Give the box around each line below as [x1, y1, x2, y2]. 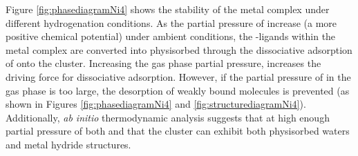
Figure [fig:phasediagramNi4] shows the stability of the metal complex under [6, 2, 330, 16]
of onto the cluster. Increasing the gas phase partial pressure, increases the [6, 56, 321, 70]
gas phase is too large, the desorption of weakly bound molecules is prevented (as [6, 83, 350, 97]
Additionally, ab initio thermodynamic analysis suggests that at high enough [6, 110, 330, 124]
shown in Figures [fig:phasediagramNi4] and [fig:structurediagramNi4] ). [6, 97, 306, 111]
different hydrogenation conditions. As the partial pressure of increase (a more [6, 15, 337, 30]
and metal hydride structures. [6, 137, 131, 151]
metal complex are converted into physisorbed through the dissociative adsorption [6, 42, 352, 57]
